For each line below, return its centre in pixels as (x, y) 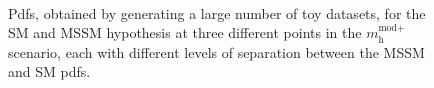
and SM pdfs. (49, 71)
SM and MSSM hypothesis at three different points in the (185, 32)
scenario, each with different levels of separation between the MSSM (216, 51)
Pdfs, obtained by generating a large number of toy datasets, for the (217, 12)
